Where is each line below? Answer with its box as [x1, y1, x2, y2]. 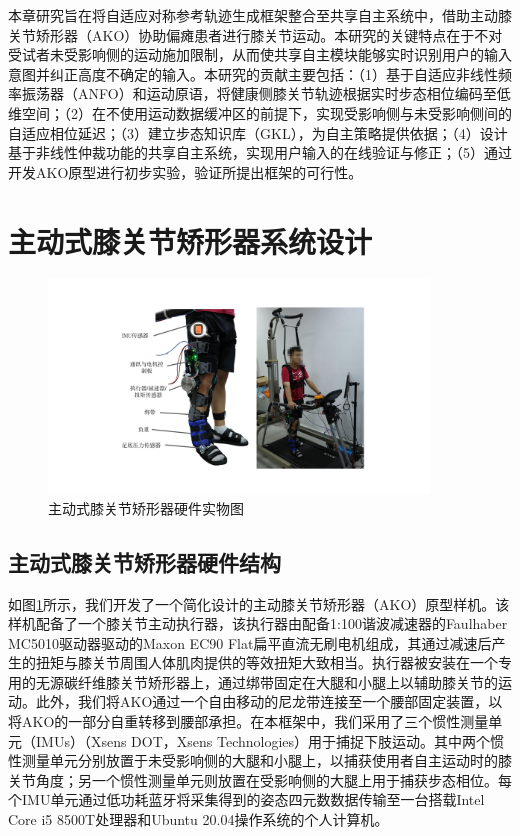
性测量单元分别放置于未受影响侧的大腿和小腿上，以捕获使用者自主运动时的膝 [8, 750, 512, 771]
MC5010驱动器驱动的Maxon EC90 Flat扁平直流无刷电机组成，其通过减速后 [8, 632, 492, 653]
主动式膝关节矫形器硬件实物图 [48, 497, 244, 518]
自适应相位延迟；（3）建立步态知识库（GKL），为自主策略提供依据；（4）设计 [8, 122, 508, 143]
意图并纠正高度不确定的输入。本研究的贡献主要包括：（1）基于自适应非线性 [8, 63, 498, 84]
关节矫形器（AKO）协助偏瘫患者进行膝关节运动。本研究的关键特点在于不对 [8, 24, 503, 45]
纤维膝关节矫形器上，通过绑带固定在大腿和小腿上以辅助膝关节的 [77, 671, 498, 692]
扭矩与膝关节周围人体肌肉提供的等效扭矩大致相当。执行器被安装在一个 [35, 652, 498, 673]
